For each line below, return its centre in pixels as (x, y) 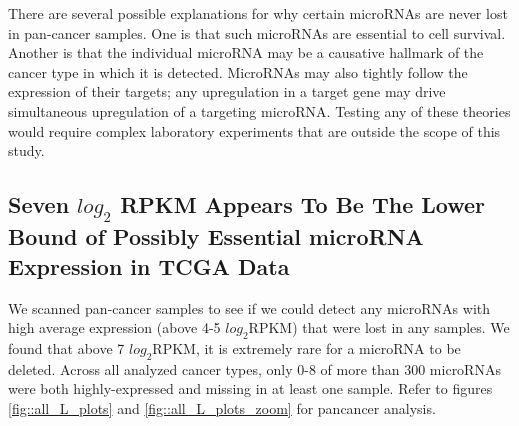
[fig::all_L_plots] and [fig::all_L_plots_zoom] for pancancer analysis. (222, 407)
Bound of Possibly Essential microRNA (216, 236)
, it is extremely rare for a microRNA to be (328, 347)
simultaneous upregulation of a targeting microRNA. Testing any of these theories (259, 110)
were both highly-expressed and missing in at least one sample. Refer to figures (250, 388)
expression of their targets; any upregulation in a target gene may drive (227, 91)
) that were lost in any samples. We (401, 327)
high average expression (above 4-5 (114, 327)
